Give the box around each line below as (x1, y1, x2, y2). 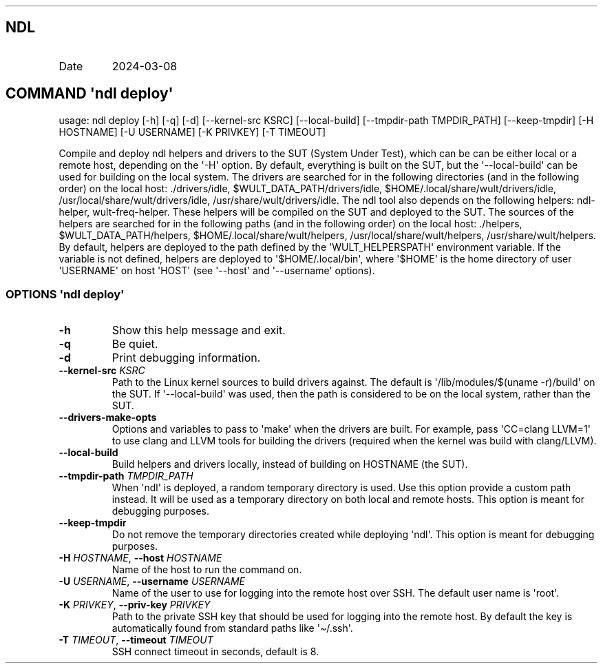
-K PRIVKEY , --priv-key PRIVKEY (59, 599, 211, 611)
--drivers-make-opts (59, 411, 157, 424)
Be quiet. (112, 337, 158, 351)
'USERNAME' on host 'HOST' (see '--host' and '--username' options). (59, 264, 375, 276)
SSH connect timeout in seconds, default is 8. (112, 646, 319, 658)
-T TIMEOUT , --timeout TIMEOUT (59, 634, 213, 646)
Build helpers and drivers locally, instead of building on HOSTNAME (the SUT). (112, 458, 468, 471)
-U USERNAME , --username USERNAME (59, 575, 245, 588)
